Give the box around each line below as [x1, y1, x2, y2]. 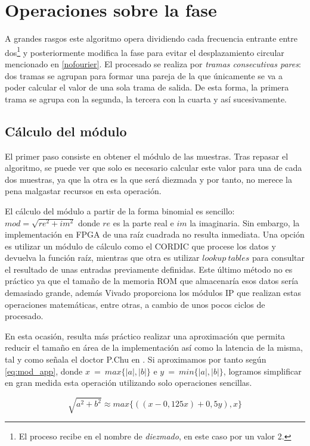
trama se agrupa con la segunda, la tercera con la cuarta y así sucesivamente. [5, 92, 287, 105]
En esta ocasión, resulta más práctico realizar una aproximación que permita [5, 329, 286, 342]
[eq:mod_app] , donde [5, 364, 83, 377]
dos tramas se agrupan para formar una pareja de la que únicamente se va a [5, 69, 283, 82]
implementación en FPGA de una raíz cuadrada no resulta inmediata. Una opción [5, 228, 305, 241]
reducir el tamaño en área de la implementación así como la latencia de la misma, [5, 341, 303, 354]
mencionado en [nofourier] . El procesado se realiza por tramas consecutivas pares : [5, 57, 301, 70]
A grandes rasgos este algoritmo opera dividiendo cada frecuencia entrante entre [5, 32, 297, 45]
